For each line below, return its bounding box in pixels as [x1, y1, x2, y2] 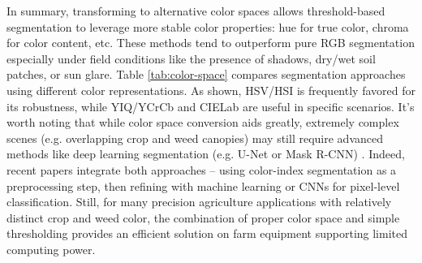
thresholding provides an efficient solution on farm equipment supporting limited [6, 225, 408, 242]
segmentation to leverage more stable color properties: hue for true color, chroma [6, 18, 409, 35]
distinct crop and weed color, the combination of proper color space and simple [6, 209, 400, 226]
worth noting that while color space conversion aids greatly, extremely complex [6, 114, 399, 131]
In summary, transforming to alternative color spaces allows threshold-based [6, 2, 385, 19]
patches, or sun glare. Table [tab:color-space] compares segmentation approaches [6, 66, 406, 83]
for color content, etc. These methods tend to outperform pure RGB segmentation [6, 34, 415, 51]
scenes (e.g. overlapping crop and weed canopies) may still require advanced [6, 129, 383, 146]
